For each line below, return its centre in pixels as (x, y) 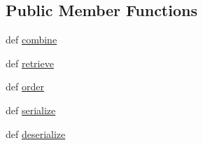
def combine (31, 40)
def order (25, 87)
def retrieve (30, 63)
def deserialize (36, 133)
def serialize (31, 110)
